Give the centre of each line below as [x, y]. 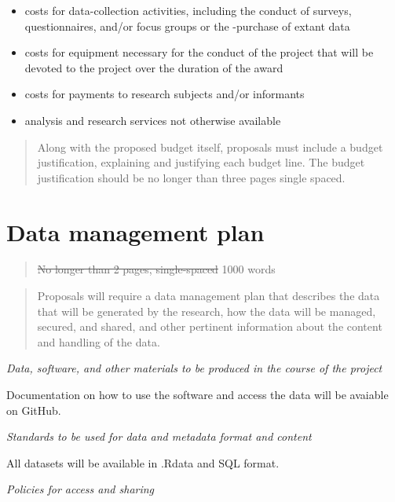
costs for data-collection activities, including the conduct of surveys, [188, 10]
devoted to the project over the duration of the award [154, 67]
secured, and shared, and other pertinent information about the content [210, 326]
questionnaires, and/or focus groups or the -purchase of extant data [187, 26]
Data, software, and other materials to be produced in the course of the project [194, 368]
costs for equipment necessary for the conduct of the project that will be [199, 52]
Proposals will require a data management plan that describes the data [208, 296]
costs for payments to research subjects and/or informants [165, 94]
